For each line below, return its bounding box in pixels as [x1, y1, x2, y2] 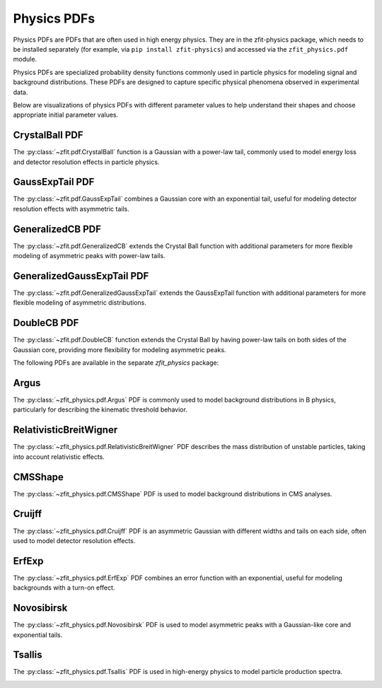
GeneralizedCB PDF [13, 223, 102, 235]
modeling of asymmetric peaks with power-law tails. [13, 252, 166, 260]
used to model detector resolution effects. [13, 536, 136, 544]
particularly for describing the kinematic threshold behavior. [13, 405, 187, 414]
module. [13, 55, 37, 64]
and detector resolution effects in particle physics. [13, 158, 160, 166]
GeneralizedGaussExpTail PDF [13, 269, 149, 282]
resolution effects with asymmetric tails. [13, 204, 130, 213]
